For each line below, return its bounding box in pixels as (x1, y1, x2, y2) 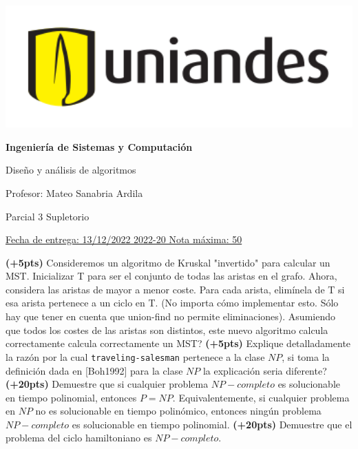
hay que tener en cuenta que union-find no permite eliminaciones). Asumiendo (6, 309, 335, 324)
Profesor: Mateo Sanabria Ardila (6, 185, 143, 200)
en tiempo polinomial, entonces (6, 390, 137, 404)
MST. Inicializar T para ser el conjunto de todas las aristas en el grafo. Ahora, (6, 269, 337, 283)
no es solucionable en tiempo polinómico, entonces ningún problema (35, 404, 322, 418)
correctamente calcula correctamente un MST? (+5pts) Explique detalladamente (6, 336, 351, 351)
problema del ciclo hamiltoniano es (6, 430, 152, 445)
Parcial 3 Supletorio (6, 209, 89, 223)
